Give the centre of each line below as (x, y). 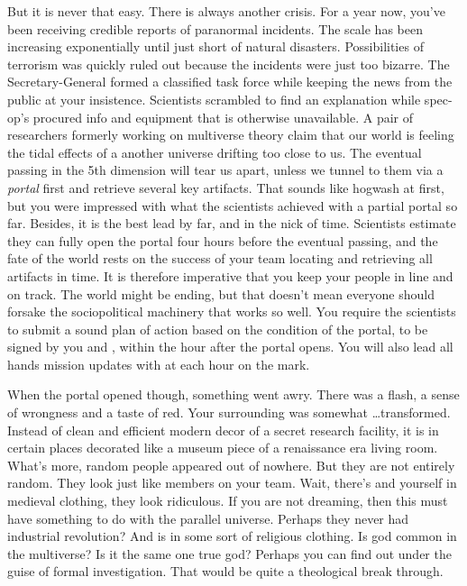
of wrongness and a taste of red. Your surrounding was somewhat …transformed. (229, 412)
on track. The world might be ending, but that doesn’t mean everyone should (221, 293)
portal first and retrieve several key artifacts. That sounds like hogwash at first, (226, 187)
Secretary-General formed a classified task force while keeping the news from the (230, 82)
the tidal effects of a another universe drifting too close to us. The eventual (215, 152)
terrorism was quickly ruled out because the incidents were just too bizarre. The (229, 64)
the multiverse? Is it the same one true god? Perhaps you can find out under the (229, 553)
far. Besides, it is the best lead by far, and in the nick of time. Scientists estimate (232, 223)
